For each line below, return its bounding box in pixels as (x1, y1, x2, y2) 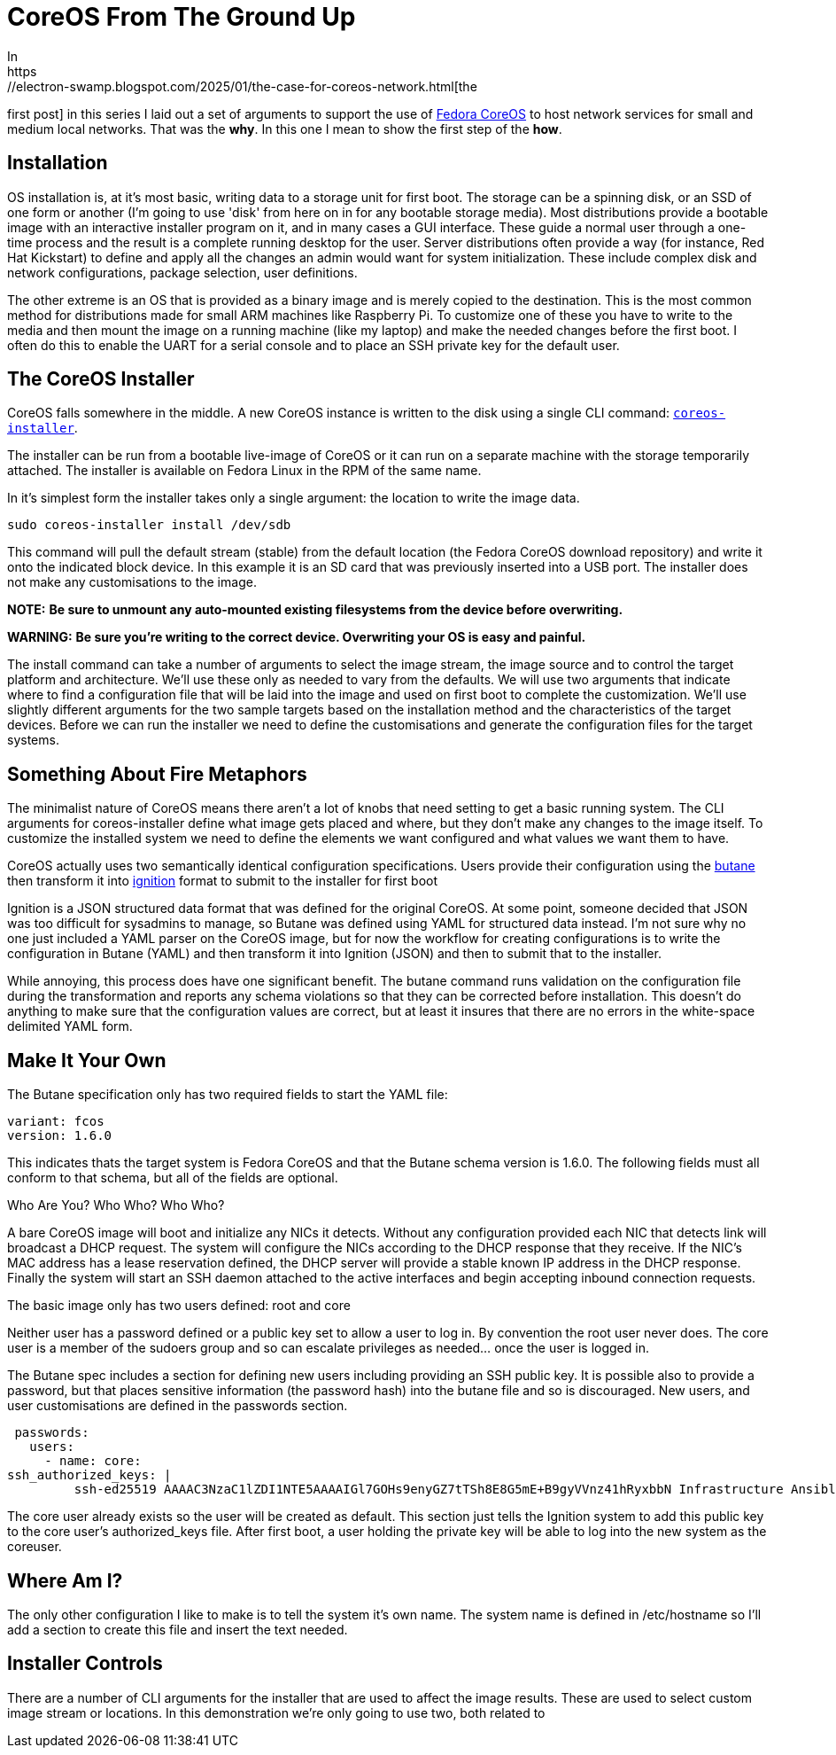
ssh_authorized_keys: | (7, 1468, 172, 1483)
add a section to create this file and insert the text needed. (7, 1621, 348, 1637)
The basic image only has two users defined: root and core (7, 1298, 351, 1314)
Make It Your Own (7, 1049, 166, 1072)
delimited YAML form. (7, 1018, 133, 1034)
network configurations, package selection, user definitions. (7, 264, 358, 280)
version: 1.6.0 (7, 1128, 112, 1143)
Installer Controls (7, 1652, 163, 1675)
